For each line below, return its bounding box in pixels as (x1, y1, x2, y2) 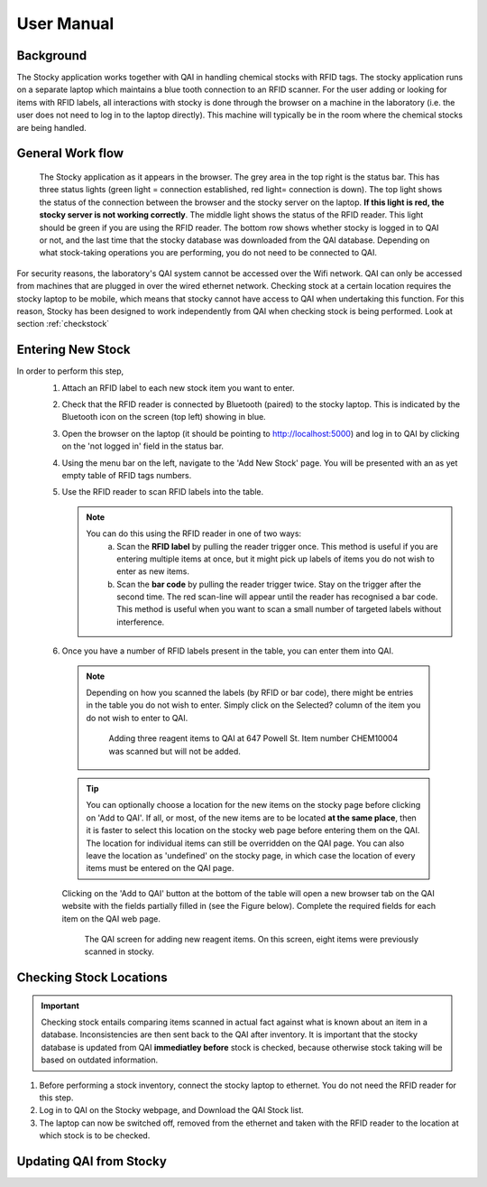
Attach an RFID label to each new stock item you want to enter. (61, 382, 295, 393)
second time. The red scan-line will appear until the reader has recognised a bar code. (116, 591, 438, 602)
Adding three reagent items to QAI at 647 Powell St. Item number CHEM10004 (108, 733, 399, 744)
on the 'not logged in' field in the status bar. (61, 440, 225, 451)
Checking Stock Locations (16, 970, 168, 986)
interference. (116, 617, 165, 627)
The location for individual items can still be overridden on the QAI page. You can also (86, 838, 405, 849)
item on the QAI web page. (61, 913, 161, 924)
